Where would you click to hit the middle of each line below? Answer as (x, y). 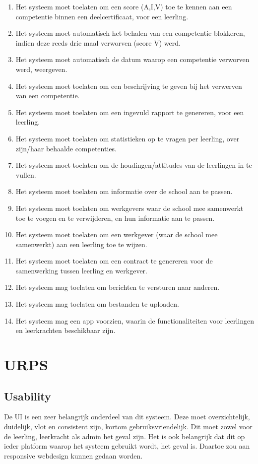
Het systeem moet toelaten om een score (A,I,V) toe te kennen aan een (124, 6)
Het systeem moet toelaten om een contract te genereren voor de (114, 261)
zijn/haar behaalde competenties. (66, 148)
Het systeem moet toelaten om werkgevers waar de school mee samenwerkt (129, 208)
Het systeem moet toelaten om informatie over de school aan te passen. (124, 191)
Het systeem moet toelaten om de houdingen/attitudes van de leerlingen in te (134, 165)
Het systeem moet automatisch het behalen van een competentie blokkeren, (130, 33)
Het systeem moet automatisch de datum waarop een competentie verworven (132, 59)
